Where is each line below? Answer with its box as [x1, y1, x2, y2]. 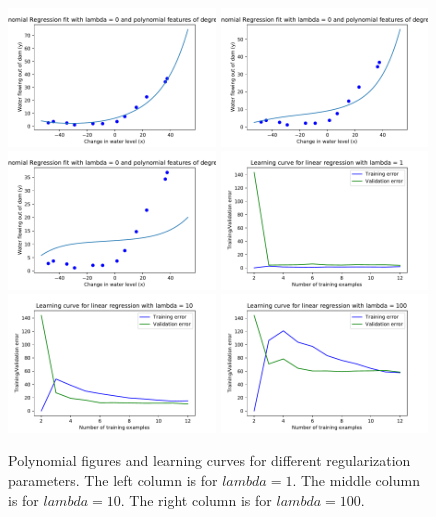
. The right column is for [120, 489, 272, 510]
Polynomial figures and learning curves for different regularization [8, 450, 411, 471]
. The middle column [292, 470, 420, 491]
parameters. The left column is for [8, 470, 218, 491]
